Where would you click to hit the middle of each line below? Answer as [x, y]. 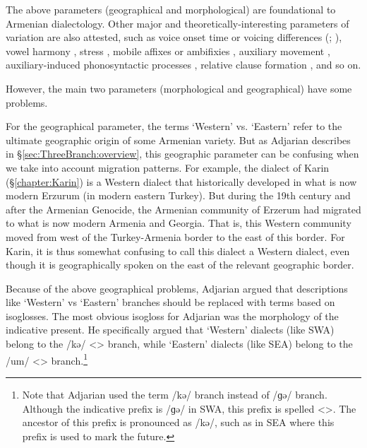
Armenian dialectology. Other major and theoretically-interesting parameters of [178, 23]
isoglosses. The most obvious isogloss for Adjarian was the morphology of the [172, 316]
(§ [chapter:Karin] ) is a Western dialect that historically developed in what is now [181, 181]
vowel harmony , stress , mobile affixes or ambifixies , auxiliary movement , [168, 51]
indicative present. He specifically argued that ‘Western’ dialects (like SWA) [170, 330]
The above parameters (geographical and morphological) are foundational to [171, 9]
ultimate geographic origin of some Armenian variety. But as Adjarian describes [178, 140]
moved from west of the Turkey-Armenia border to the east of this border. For [175, 236]
